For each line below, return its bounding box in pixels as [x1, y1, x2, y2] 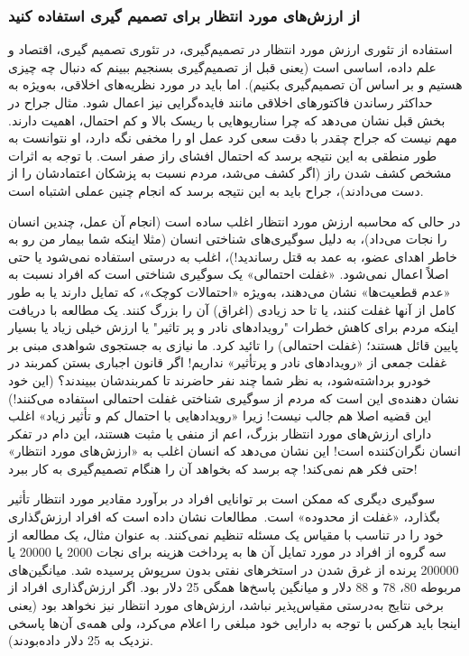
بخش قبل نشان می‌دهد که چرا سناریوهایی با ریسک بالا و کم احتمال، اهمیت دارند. [8, 110, 446, 129]
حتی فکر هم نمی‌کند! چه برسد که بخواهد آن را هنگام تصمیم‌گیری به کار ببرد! [8, 458, 418, 477]
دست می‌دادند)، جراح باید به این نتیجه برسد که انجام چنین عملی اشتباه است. [8, 180, 424, 199]
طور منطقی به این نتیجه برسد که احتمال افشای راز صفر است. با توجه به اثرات [8, 145, 437, 164]
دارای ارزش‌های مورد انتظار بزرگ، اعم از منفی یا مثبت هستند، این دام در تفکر [8, 423, 432, 442]
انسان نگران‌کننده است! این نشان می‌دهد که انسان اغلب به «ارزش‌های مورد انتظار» [8, 441, 461, 460]
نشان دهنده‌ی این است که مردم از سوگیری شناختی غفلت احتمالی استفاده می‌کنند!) [8, 388, 459, 407]
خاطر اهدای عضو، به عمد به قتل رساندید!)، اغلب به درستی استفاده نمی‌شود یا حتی [8, 246, 457, 265]
